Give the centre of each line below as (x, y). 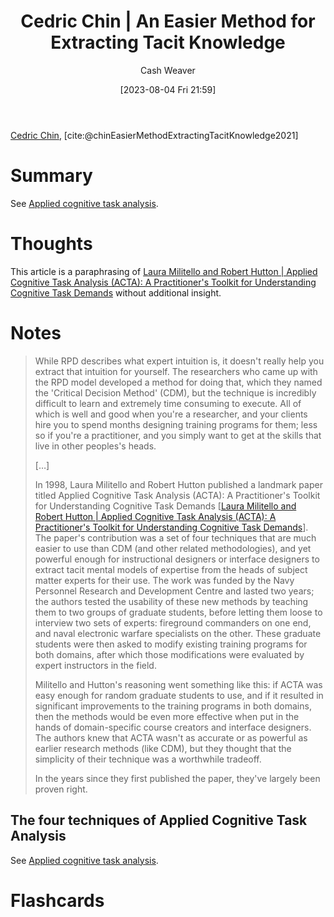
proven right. (61, 789)
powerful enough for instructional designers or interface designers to (177, 559)
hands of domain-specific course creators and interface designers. (173, 727)
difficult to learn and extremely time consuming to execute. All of (168, 403)
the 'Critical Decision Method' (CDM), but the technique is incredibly (175, 392)
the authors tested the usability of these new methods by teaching (171, 601)
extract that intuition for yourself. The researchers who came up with (176, 371)
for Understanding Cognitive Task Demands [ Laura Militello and (165, 506)
